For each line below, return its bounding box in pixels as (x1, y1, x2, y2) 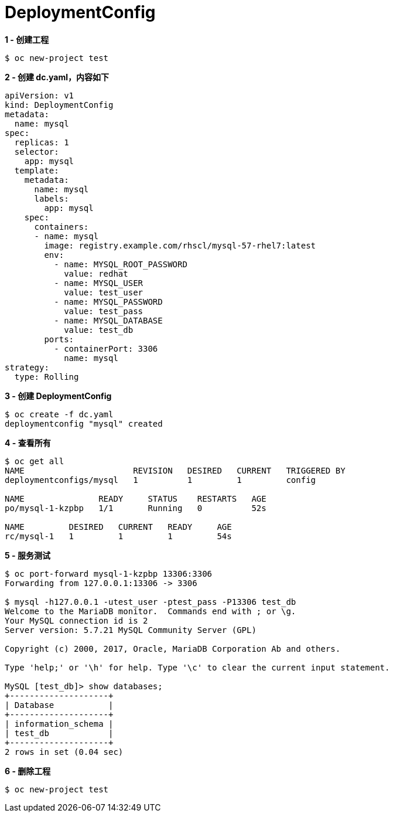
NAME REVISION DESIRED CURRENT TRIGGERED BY (5, 465, 346, 475)
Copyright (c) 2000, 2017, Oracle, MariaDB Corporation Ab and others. (5, 644, 341, 653)
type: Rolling (14, 372, 79, 382)
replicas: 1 (14, 137, 69, 147)
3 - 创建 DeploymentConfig (5, 390, 112, 401)
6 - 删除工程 (5, 765, 51, 776)
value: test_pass (64, 306, 143, 316)
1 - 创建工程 (5, 34, 49, 45)
